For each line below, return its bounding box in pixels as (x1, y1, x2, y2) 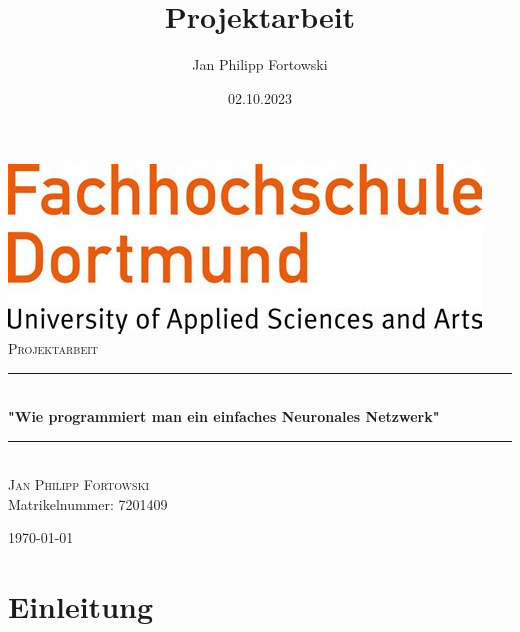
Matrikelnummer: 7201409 (8, 493, 168, 514)
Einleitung (8, 586, 154, 627)
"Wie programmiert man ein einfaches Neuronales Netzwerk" (8, 406, 440, 427)
